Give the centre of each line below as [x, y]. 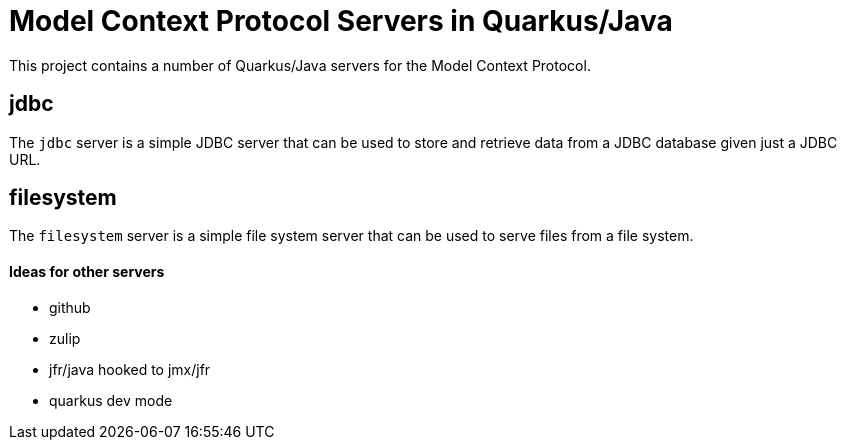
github [70, 307]
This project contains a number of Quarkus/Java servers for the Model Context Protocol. [300, 65]
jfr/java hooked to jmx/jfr [130, 369]
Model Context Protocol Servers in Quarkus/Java [341, 21]
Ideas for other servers [87, 272]
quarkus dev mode [111, 400]
